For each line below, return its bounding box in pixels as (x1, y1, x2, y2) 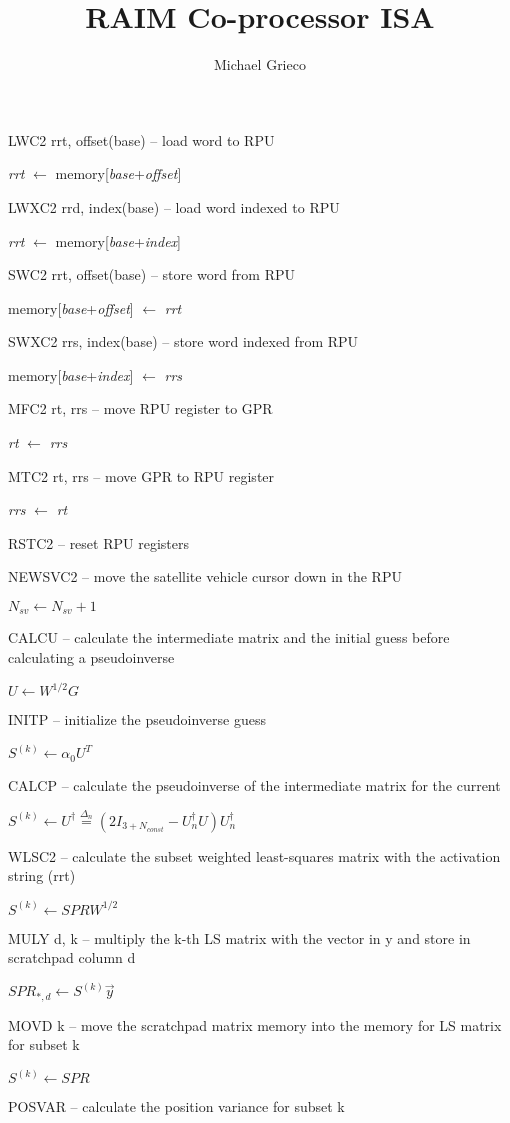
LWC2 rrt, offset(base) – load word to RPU (8, 129, 275, 150)
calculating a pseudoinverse (8, 647, 175, 668)
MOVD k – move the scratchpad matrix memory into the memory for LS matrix (8, 1014, 502, 1035)
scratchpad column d (8, 947, 136, 968)
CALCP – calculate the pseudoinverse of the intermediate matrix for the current (8, 774, 501, 795)
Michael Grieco (214, 54, 306, 75)
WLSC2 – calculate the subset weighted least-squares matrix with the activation (8, 845, 501, 866)
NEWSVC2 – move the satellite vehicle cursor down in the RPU (8, 566, 402, 587)
